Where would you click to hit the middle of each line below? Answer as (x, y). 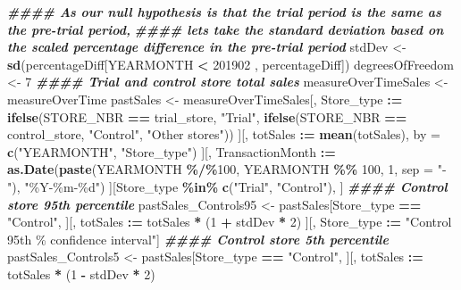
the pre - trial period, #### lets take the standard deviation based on (226, 29)
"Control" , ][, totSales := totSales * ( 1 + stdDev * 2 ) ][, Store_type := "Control (230, 222)
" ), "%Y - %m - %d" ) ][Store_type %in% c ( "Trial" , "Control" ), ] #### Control (227, 186)
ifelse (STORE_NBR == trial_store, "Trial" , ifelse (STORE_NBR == (207, 116)
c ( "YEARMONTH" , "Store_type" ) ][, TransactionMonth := (172, 151)
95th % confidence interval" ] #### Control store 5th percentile (198, 239)
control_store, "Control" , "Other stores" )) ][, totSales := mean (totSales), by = (224, 134)
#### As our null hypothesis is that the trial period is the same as (224, 12)
